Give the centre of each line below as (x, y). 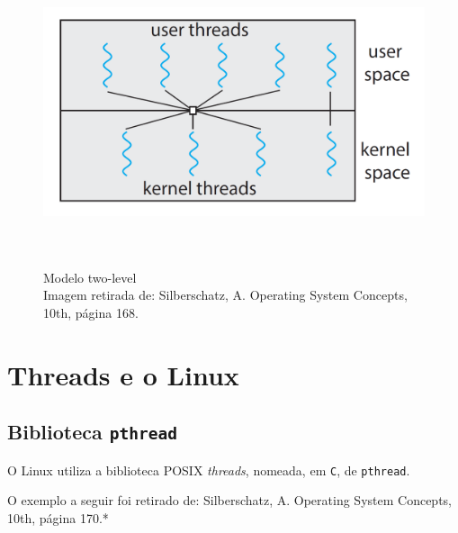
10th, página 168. (91, 312)
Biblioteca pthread (92, 432)
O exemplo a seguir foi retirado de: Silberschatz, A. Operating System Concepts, (230, 500)
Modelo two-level (90, 277)
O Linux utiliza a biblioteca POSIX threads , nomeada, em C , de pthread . (209, 470)
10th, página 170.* (58, 517)
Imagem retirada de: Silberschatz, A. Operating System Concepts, (225, 295)
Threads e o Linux (123, 374)
